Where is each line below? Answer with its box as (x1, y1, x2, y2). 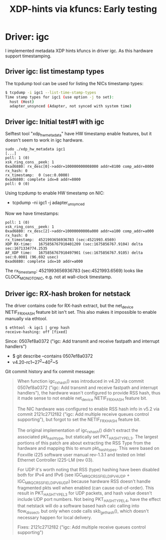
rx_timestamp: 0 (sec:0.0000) (5, 172, 70, 178)
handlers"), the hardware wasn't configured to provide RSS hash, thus (17, 390, 161, 396)
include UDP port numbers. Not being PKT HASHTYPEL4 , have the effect (17, 496, 161, 503)
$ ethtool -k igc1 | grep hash (5, 325, 70, 330)
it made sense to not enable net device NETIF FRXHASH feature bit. (17, 395, 148, 402)
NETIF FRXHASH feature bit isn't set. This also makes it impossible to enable (5, 309, 157, 316)
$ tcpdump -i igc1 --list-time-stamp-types (5, 90, 97, 95)
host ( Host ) (9, 99, 35, 104)
